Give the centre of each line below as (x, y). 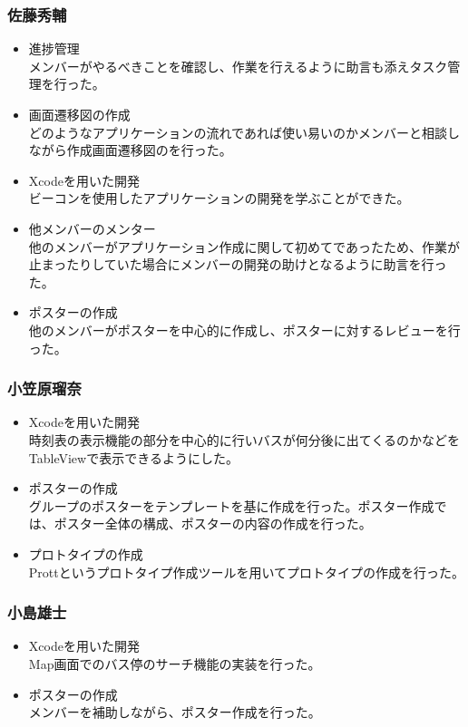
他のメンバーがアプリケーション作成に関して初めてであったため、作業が (244, 246)
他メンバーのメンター (92, 228)
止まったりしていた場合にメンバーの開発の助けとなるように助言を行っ (238, 264)
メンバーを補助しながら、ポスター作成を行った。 (175, 712)
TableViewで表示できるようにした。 (133, 457)
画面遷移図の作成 (79, 114)
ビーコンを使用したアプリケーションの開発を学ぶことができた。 (219, 198)
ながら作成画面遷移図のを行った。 (130, 150)
